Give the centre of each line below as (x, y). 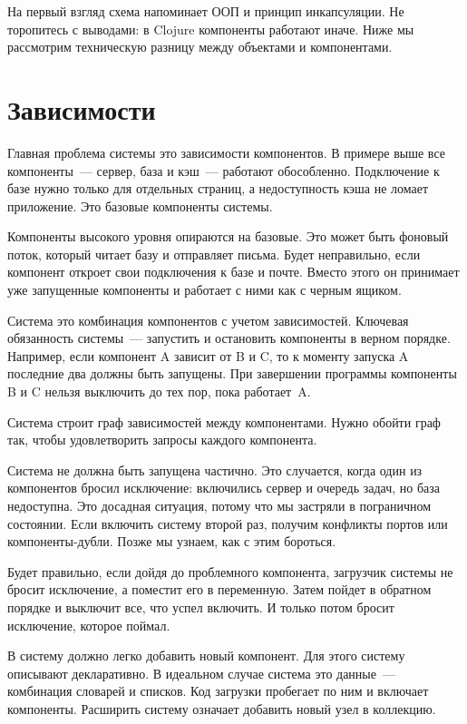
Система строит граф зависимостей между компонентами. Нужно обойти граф (224, 421)
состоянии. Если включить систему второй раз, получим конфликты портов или (228, 523)
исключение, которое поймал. (89, 625)
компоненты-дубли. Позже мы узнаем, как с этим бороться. (172, 541)
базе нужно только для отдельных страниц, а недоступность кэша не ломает (218, 188)
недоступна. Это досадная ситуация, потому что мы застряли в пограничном (219, 505)
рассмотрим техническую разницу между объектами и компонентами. (200, 47)
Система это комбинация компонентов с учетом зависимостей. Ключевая (208, 320)
